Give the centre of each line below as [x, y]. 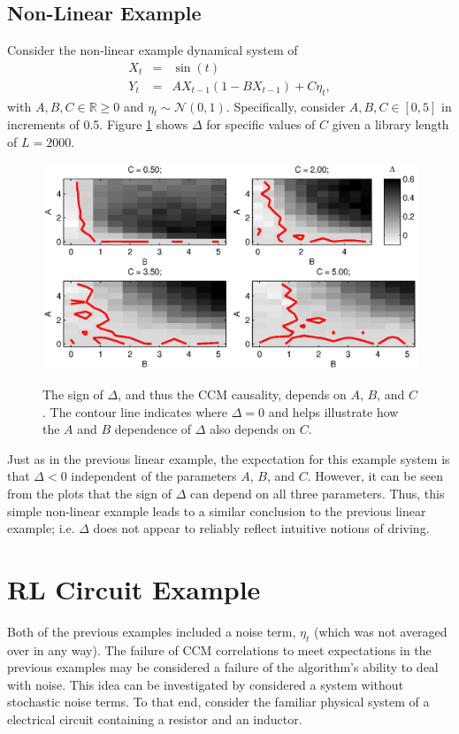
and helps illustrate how [333, 411]
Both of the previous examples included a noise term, [152, 631]
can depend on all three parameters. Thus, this [317, 493]
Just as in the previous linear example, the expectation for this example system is [229, 458]
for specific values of [261, 124]
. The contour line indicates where [135, 411]
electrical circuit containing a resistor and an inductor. [155, 719]
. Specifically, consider [286, 106]
